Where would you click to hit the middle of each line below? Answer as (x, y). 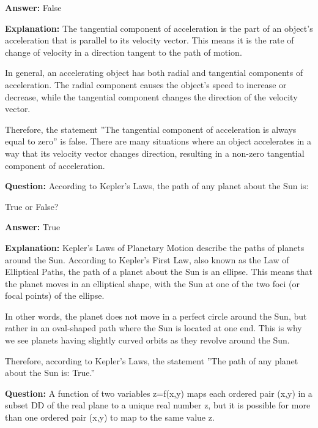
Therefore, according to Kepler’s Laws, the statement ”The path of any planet (152, 360)
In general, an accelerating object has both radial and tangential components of (154, 73)
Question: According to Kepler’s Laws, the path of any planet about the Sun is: (157, 186)
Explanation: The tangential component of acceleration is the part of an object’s (159, 28)
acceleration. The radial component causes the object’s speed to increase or (146, 84)
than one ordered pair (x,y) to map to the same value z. (110, 417)
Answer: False (33, 7)
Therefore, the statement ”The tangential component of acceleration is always (151, 129)
